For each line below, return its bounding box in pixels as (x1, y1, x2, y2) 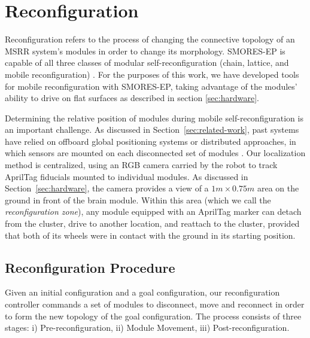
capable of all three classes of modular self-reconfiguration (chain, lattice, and (5, 56, 289, 69)
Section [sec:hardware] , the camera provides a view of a (5, 182, 209, 194)
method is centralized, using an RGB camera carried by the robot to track (5, 159, 278, 171)
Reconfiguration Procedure (5, 258, 175, 276)
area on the (257, 182, 299, 194)
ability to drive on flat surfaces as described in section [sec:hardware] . (5, 92, 259, 104)
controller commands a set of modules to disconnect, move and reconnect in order (5, 298, 305, 310)
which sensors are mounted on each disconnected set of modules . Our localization (5, 147, 306, 159)
